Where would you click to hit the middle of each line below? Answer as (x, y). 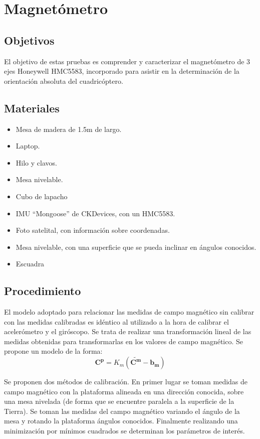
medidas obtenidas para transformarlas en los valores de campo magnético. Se (124, 341)
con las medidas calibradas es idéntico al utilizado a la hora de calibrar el (116, 321)
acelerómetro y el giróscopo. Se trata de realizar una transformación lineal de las (128, 331)
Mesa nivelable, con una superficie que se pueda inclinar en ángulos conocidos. (136, 247)
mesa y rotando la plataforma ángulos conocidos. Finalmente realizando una (121, 421)
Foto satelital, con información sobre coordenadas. (93, 230)
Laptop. (28, 146)
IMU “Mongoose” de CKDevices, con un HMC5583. (95, 213)
